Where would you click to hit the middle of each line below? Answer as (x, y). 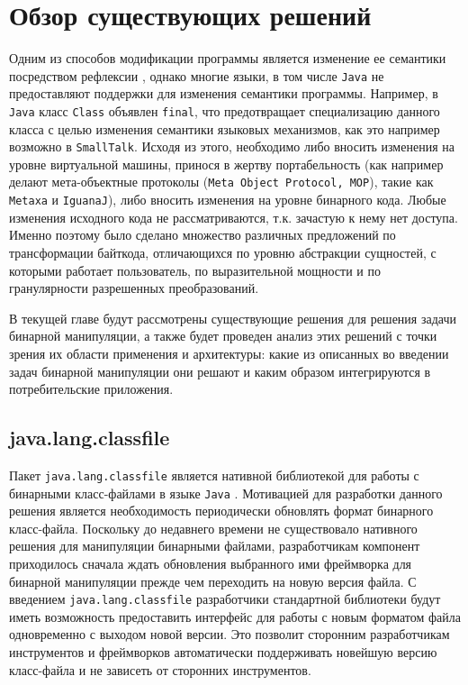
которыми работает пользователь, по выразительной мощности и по (195, 270)
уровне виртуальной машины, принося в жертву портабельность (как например (226, 164)
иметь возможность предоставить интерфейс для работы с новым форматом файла (235, 616)
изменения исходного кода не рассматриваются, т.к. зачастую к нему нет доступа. (234, 217)
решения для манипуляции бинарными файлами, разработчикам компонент (215, 546)
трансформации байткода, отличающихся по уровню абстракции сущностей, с (223, 252)
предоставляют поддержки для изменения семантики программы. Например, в (224, 93)
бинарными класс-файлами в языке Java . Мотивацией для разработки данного (226, 493)
